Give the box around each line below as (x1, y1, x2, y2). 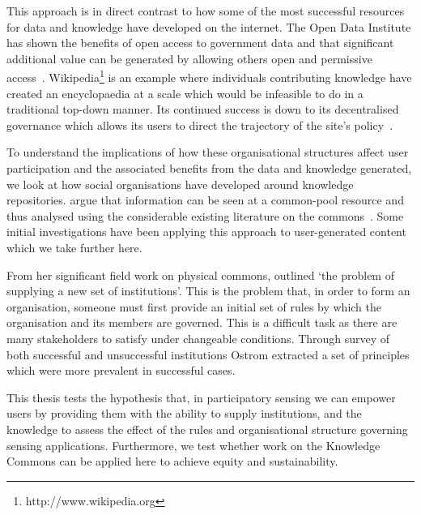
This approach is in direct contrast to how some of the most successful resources (6, 2, 405, 19)
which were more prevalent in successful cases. (6, 362, 236, 379)
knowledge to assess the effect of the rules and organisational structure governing (6, 420, 408, 437)
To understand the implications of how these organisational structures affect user (6, 144, 409, 161)
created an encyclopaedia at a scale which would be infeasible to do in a (6, 84, 364, 101)
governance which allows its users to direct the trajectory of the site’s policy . (6, 116, 393, 133)
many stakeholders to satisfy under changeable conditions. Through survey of (6, 329, 390, 346)
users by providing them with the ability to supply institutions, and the (6, 405, 362, 422)
